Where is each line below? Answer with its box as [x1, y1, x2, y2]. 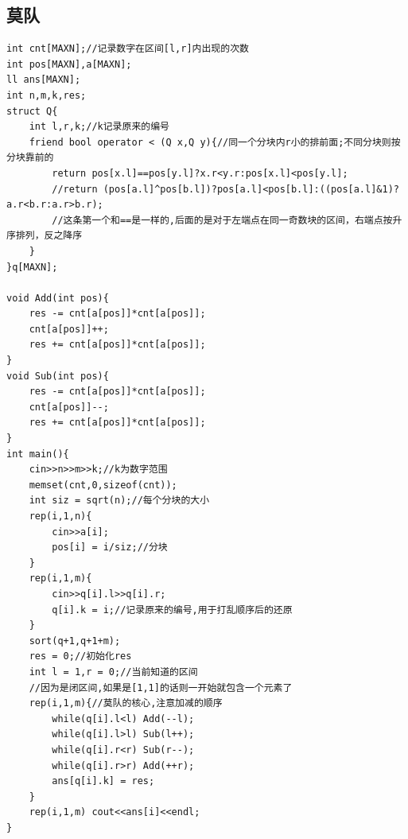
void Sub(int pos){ [6, 370, 109, 382]
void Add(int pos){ [6, 292, 109, 304]
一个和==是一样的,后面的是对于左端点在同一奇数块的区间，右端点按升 [91, 214, 402, 226]
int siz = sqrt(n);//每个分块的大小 [29, 495, 210, 507]
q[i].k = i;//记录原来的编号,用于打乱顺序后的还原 [52, 604, 293, 616]
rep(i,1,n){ [29, 511, 92, 522]
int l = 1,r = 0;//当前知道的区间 [29, 666, 198, 678]
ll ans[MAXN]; [6, 74, 81, 86]
